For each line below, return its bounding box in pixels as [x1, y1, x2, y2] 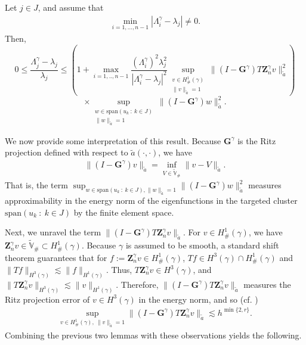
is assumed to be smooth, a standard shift [125, 239, 279, 251]
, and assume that [38, 1, 104, 13]
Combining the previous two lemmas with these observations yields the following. [5, 328, 302, 341]
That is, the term [5, 179, 68, 191]
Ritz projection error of [5, 293, 90, 305]
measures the [243, 278, 291, 290]
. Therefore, [116, 278, 159, 290]
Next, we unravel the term [5, 226, 101, 238]
